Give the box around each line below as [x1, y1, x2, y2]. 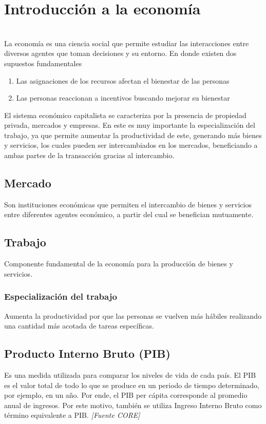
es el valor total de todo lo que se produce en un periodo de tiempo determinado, [4, 379, 259, 390]
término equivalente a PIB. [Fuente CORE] [4, 410, 140, 420]
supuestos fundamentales [4, 57, 82, 68]
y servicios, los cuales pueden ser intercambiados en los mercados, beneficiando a [4, 140, 258, 150]
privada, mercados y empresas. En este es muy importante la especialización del [4, 120, 255, 130]
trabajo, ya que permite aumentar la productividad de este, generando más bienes [4, 129, 262, 140]
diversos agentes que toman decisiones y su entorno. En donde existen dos [4, 48, 237, 59]
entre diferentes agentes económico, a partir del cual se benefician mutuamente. [4, 209, 254, 220]
